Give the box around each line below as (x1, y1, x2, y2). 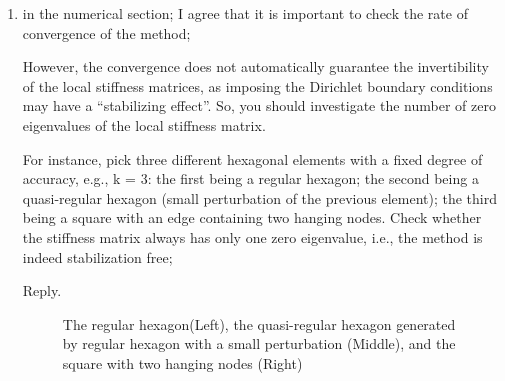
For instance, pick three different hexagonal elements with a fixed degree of (22, 148, 483, 169)
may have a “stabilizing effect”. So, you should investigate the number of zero (22, 95, 496, 116)
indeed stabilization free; (22, 246, 173, 267)
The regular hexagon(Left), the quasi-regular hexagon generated (62, 313, 456, 334)
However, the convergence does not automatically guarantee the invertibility (22, 56, 489, 77)
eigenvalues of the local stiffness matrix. (22, 114, 266, 135)
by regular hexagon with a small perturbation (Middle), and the (62, 333, 456, 354)
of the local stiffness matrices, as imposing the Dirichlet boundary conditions (22, 75, 493, 96)
